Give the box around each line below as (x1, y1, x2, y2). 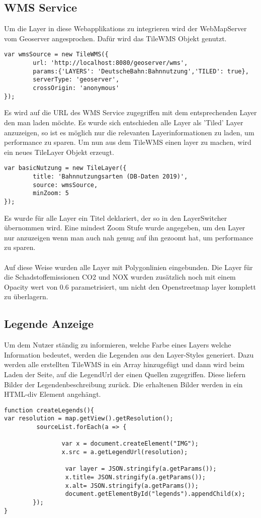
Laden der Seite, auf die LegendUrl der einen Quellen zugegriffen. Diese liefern (4, 369, 246, 379)
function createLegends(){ (4, 406, 94, 414)
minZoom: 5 (33, 190, 69, 197)
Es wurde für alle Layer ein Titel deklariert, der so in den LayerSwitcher (4, 212, 227, 223)
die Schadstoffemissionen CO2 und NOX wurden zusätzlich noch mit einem (4, 272, 236, 282)
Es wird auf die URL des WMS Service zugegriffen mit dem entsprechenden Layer (4, 107, 257, 118)
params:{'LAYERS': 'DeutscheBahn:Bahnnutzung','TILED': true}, (33, 67, 249, 75)
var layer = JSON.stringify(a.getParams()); (65, 465, 217, 473)
